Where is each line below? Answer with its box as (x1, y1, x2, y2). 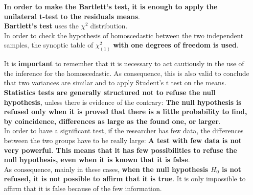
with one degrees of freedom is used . (113, 40, 239, 50)
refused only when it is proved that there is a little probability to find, (4, 106, 247, 117)
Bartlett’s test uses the (4, 21, 79, 31)
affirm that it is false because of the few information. (4, 183, 162, 193)
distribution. (90, 21, 128, 31)
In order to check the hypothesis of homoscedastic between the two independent (4, 30, 244, 40)
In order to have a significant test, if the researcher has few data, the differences (4, 125, 244, 136)
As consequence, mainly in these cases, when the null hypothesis (4, 164, 208, 174)
